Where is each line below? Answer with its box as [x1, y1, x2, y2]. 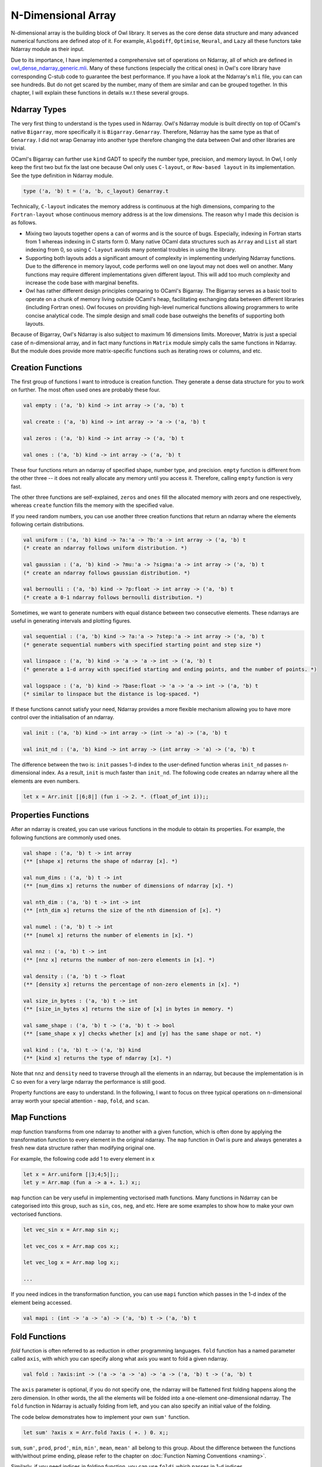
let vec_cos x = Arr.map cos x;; [23, 1243, 120, 1249]
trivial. [11, 144, 26, 152]
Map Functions [11, 1113, 67, 1123]
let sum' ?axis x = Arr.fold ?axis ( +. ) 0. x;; [23, 1429, 169, 1436]
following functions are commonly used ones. [11, 834, 121, 841]
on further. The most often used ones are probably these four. [11, 386, 161, 393]
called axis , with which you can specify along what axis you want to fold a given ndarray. [11, 1356, 229, 1363]
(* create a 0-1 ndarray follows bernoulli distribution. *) [23, 594, 203, 601]
